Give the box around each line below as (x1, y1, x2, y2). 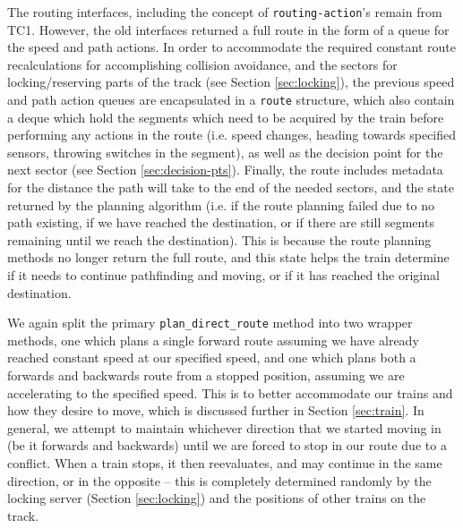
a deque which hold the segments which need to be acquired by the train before (7, 107, 444, 126)
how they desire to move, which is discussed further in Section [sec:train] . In (7, 401, 424, 420)
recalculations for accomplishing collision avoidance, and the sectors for (7, 55, 398, 73)
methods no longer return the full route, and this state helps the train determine (7, 248, 450, 267)
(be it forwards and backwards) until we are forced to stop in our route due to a (7, 436, 447, 455)
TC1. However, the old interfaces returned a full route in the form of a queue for (7, 20, 450, 38)
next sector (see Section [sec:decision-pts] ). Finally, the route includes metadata (7, 160, 443, 179)
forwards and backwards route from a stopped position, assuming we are (7, 366, 405, 385)
